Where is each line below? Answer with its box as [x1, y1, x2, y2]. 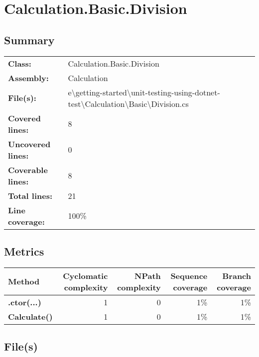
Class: [8, 57, 31, 69]
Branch [222, 269, 251, 281]
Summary [4, 32, 55, 47]
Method [8, 275, 40, 287]
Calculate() [8, 310, 53, 322]
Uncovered [8, 138, 51, 150]
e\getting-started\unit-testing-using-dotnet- [68, 86, 220, 98]
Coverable [8, 164, 48, 176]
